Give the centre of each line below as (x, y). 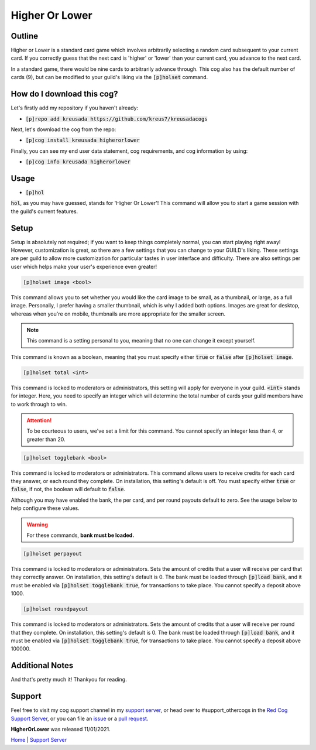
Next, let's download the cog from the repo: (63, 129)
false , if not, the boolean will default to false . (68, 489)
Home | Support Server (39, 740)
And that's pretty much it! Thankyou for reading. (69, 680)
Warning (37, 525)
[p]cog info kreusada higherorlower (78, 162)
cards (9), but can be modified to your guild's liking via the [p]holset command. (109, 77)
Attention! (39, 420)
